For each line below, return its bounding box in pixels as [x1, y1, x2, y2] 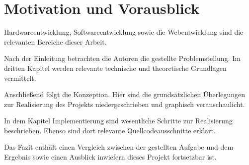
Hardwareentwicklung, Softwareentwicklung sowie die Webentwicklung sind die [4, 27, 244, 37]
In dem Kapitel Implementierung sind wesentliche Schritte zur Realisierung [4, 115, 233, 126]
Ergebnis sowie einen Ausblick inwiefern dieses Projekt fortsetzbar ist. [4, 152, 217, 162]
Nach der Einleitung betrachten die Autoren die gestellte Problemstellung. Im [4, 53, 241, 63]
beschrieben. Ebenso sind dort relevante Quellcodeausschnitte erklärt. [4, 125, 216, 135]
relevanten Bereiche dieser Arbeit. [4, 36, 107, 47]
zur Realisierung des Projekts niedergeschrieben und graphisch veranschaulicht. [4, 99, 245, 109]
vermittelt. [4, 72, 36, 83]
